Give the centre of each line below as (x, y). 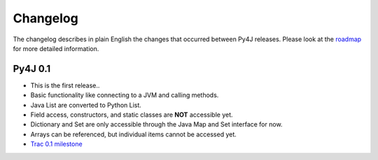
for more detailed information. (56, 48)
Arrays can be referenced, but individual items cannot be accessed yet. (134, 134)
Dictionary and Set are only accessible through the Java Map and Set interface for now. (156, 124)
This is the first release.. (65, 85)
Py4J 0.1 (32, 69)
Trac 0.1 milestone (57, 144)
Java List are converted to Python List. (86, 105)
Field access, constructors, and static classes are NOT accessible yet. (132, 115)
